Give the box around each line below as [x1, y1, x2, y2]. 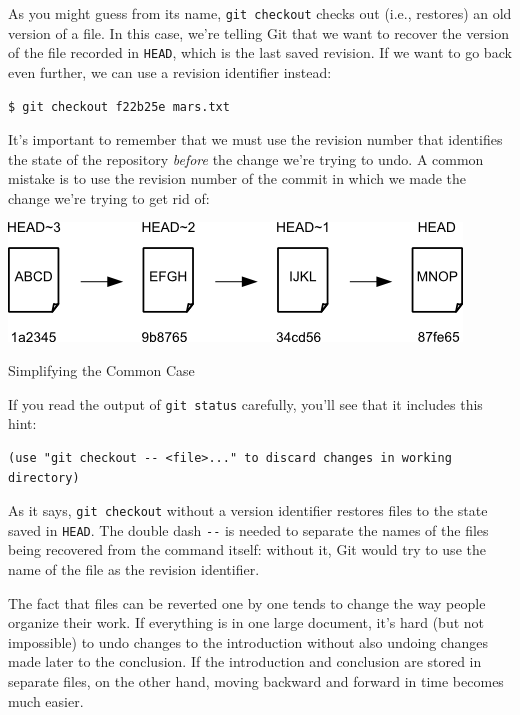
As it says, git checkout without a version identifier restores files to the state [8, 500, 488, 521]
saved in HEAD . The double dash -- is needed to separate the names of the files [8, 519, 489, 540]
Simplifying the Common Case [8, 360, 195, 381]
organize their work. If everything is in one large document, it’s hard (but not [8, 612, 485, 633]
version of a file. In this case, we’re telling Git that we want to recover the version [8, 22, 510, 43]
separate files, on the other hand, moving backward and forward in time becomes [8, 670, 504, 691]
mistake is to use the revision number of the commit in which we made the [8, 168, 467, 189]
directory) [8, 470, 80, 485]
